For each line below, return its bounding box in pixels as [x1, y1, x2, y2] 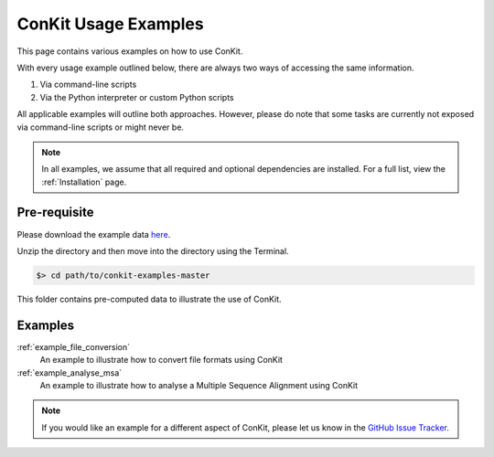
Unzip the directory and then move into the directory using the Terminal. [16, 245, 289, 256]
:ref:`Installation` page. [41, 176, 127, 187]
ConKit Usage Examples [16, 14, 205, 34]
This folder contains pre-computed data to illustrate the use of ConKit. [16, 293, 283, 304]
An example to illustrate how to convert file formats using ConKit [39, 355, 284, 366]
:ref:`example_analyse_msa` [16, 367, 123, 378]
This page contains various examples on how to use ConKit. [16, 46, 243, 57]
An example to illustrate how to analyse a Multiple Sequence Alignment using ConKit [39, 380, 359, 391]
